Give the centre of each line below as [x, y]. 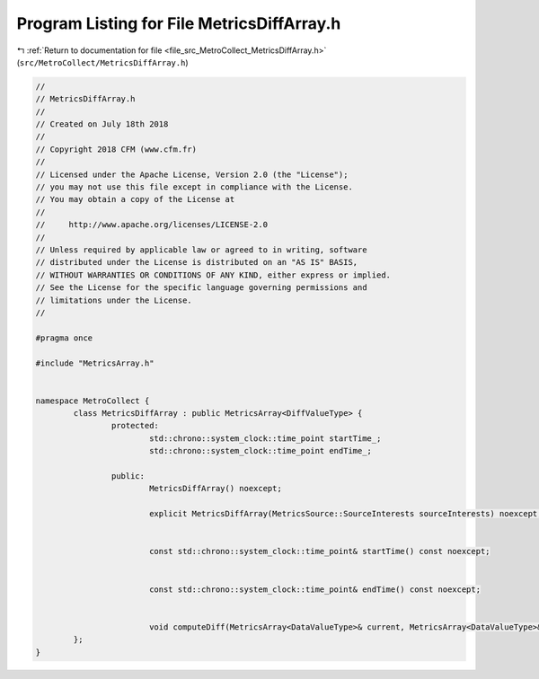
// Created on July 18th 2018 [102, 124]
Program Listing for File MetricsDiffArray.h [179, 23]
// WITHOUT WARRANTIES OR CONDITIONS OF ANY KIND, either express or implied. [213, 275]
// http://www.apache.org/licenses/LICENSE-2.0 [152, 225]
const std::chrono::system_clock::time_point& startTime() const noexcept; [319, 551]
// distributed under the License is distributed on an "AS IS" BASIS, [197, 262]
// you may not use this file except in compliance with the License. [194, 187]
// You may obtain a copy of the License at [135, 199]
